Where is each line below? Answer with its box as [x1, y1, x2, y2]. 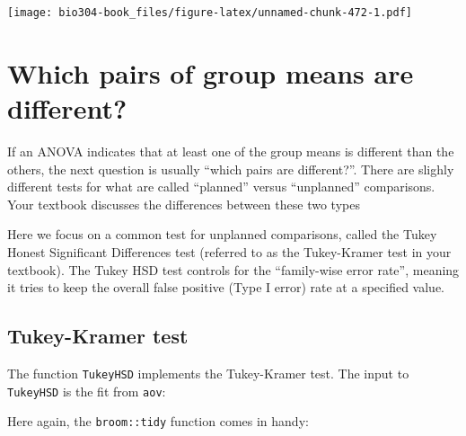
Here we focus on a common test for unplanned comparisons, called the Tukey [7, 225, 437, 244]
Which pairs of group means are [7, 54, 414, 91]
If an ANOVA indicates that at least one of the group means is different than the [7, 141, 454, 160]
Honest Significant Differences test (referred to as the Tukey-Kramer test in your [7, 242, 452, 261]
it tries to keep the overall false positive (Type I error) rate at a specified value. [7, 278, 444, 297]
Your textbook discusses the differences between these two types [7, 194, 360, 213]
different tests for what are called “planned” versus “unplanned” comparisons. [7, 177, 435, 196]
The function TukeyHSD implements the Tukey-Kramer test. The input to [7, 363, 409, 382]
